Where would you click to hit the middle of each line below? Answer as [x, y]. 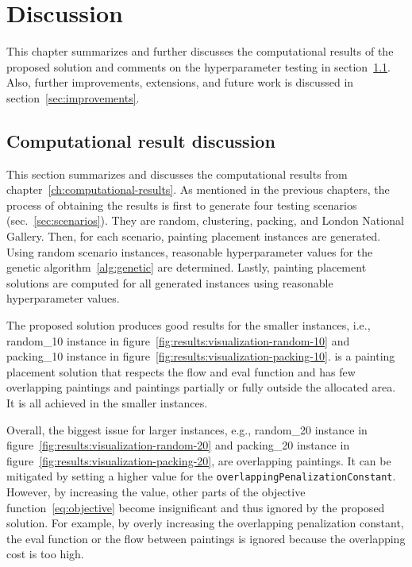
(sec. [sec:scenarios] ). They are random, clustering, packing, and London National [205, 220]
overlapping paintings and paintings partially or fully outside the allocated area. [201, 387]
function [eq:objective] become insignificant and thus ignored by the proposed [196, 507]
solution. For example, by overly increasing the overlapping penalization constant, [205, 523]
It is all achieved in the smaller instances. [107, 403]
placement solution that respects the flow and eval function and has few [181, 371]
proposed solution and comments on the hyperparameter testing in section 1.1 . [198, 66]
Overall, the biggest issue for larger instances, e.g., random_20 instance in [187, 429]
